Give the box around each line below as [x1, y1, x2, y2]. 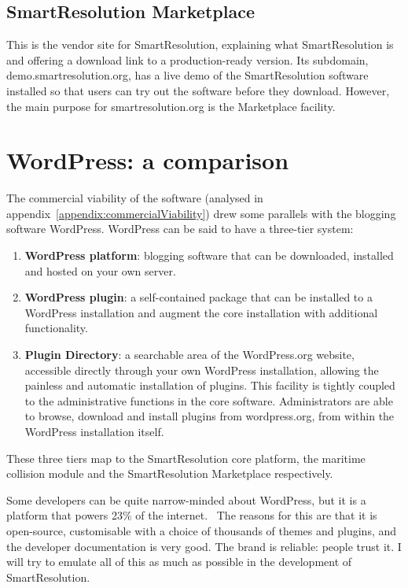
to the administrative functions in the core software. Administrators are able [24, 392, 393, 409]
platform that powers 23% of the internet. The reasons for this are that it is [6, 507, 377, 523]
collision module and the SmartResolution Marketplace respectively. [6, 465, 333, 482]
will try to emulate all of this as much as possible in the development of [6, 553, 352, 570]
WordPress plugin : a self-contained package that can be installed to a [24, 289, 373, 305]
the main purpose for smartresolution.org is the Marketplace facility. [6, 98, 336, 114]
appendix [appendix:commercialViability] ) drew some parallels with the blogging [6, 205, 396, 221]
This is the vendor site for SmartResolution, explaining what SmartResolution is [6, 36, 394, 53]
